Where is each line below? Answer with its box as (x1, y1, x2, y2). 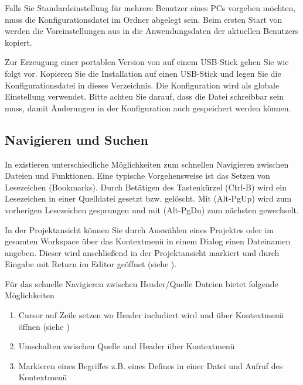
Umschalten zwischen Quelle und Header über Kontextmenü (18, 340, 235, 352)
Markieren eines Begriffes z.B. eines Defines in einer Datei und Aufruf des (18, 359, 283, 372)
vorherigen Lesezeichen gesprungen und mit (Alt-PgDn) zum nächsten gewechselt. (5, 203, 299, 216)
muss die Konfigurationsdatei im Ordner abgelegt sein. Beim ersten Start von (5, 13, 282, 25)
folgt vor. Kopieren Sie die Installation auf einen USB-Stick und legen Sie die (5, 67, 281, 79)
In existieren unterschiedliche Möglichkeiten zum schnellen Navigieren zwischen (5, 158, 289, 170)
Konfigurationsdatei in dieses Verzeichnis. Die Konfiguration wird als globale (5, 79, 280, 91)
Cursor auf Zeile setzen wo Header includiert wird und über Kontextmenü (18, 309, 284, 321)
